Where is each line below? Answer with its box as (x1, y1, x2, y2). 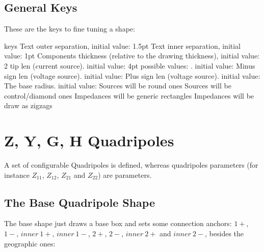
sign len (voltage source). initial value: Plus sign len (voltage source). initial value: (4, 70, 260, 81)
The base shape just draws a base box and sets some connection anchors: (4, 218, 232, 229)
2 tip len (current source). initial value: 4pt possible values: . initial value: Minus (4, 60, 255, 71)
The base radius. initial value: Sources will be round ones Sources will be (4, 80, 231, 91)
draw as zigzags (4, 100, 52, 111)
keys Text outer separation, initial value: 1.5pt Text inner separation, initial (4, 40, 241, 51)
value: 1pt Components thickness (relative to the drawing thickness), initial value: (4, 50, 259, 61)
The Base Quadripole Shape (4, 194, 155, 210)
